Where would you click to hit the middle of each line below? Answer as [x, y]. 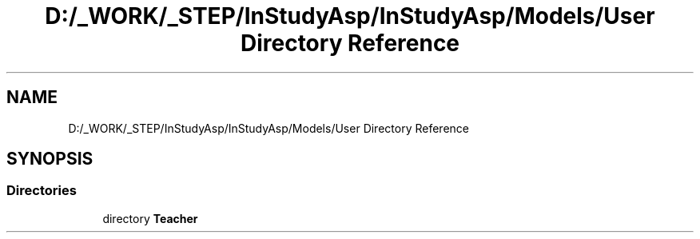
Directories [42, 191]
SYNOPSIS [50, 159]
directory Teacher [150, 218]
